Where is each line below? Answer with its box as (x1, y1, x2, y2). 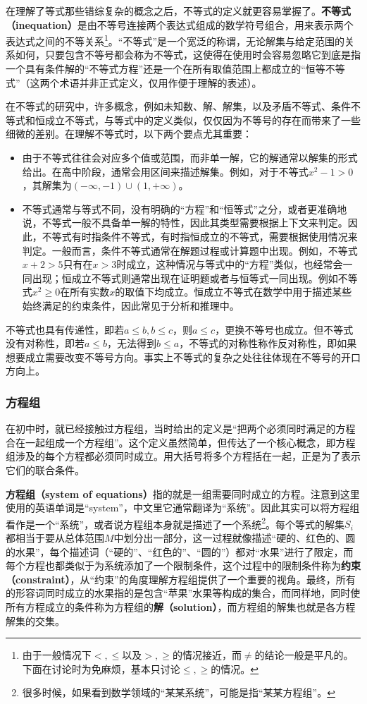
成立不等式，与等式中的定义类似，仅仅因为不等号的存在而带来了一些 (44, 112, 361, 127)
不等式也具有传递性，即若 (6, 322, 124, 336)
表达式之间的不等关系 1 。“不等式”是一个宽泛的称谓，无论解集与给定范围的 (6, 32, 345, 48)
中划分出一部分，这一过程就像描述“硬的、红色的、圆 (113, 530, 356, 545)
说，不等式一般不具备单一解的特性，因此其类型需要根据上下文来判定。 (22, 215, 348, 230)
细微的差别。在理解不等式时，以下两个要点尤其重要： (6, 126, 252, 141)
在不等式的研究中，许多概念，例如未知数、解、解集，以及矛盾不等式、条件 (6, 99, 351, 114)
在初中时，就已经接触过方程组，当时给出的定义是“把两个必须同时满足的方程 (6, 421, 356, 436)
